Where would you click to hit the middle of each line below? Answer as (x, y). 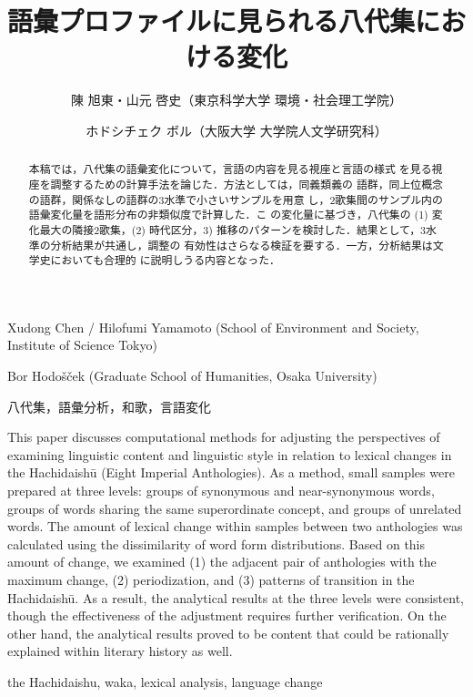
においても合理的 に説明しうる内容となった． (165, 260)
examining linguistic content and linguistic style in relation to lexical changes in (230, 454)
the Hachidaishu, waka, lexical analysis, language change (165, 681)
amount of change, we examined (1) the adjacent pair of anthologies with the (222, 562)
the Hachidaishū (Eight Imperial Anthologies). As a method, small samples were (231, 472)
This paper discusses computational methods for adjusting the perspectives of (224, 437)
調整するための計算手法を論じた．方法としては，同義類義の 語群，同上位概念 (247, 184)
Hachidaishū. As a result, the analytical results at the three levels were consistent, (236, 597)
